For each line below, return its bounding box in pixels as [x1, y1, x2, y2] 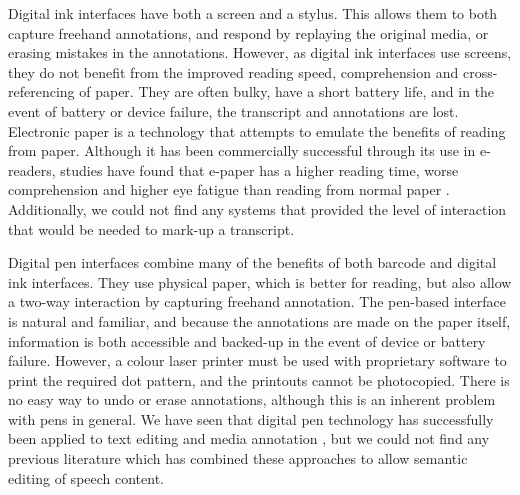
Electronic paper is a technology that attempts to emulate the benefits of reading [8, 120, 506, 141]
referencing [8, 81, 75, 102]
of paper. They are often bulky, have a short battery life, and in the [79, 81, 495, 102]
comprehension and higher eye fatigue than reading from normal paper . [8, 179, 450, 200]
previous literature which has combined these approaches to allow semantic [8, 448, 468, 469]
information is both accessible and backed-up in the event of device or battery [8, 330, 486, 351]
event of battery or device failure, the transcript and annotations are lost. [8, 100, 459, 121]
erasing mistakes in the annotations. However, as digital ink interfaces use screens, [8, 42, 512, 63]
